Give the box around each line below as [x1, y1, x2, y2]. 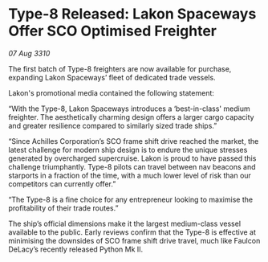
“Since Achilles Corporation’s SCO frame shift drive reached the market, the [8, 136, 259, 145]
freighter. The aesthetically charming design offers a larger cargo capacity [8, 112, 254, 121]
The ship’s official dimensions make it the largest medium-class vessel [8, 219, 242, 228]
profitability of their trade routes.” [8, 203, 119, 213]
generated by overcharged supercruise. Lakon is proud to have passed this [8, 154, 257, 163]
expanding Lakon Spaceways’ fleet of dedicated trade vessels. [8, 72, 216, 82]
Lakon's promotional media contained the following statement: [8, 88, 215, 97]
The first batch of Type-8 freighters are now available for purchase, [8, 63, 232, 73]
